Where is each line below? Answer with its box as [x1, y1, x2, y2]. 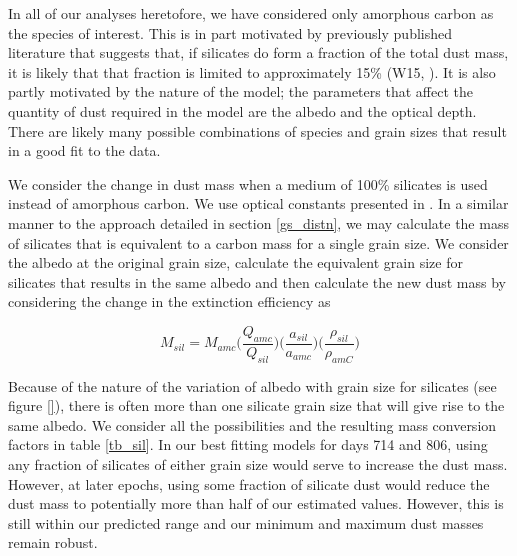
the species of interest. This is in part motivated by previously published [8, 22, 452, 43]
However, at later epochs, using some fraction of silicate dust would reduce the [8, 473, 490, 494]
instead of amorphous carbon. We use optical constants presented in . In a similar [8, 193, 509, 214]
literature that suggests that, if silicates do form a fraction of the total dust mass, [8, 42, 509, 63]
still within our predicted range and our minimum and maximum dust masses [8, 512, 484, 533]
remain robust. [8, 532, 98, 553]
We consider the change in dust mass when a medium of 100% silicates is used [8, 173, 488, 194]
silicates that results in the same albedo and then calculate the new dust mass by [8, 271, 506, 292]
